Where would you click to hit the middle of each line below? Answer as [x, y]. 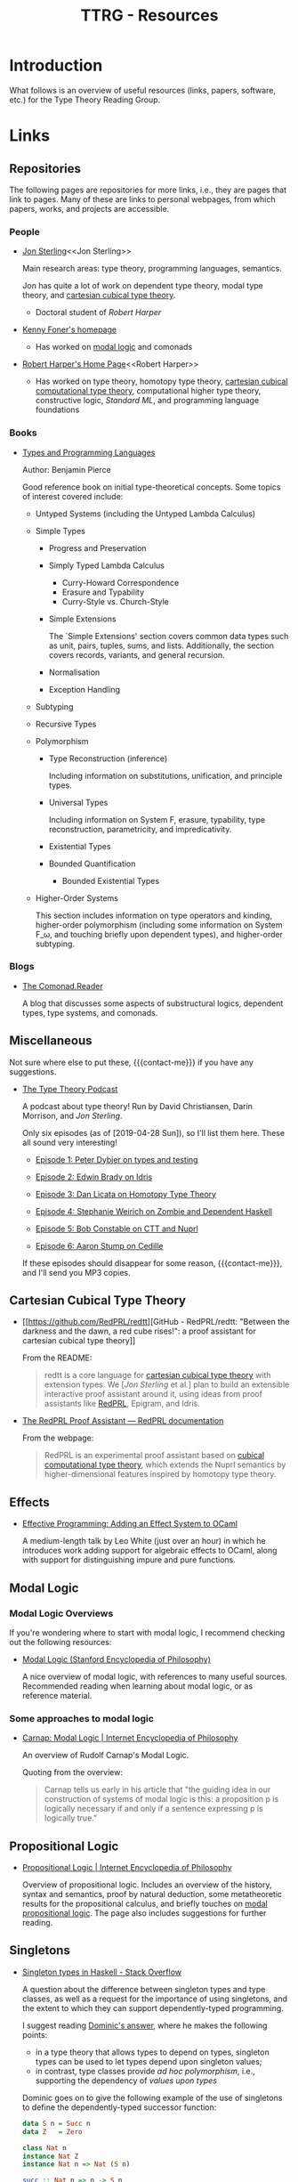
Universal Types [78, 802]
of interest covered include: [72, 496]
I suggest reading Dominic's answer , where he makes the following [145, 2025]
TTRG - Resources [149, 16]
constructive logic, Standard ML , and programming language [147, 401]
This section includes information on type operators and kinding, [154, 915]
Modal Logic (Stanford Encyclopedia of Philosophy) [117, 1659]
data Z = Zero [52, 2132]
